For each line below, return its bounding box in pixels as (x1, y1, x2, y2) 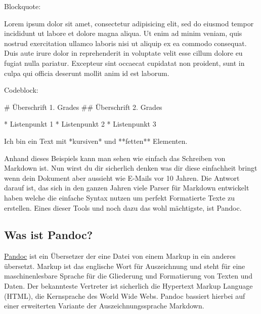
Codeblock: (4, 85, 38, 95)
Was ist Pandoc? (4, 227, 93, 243)
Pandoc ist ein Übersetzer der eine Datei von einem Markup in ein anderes (4, 251, 236, 261)
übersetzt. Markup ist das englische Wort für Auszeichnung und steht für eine (4, 260, 245, 271)
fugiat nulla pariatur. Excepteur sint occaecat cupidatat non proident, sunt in (4, 57, 245, 68)
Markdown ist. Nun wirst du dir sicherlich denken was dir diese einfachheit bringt (4, 163, 257, 173)
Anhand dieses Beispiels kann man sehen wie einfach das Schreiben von (4, 152, 226, 163)
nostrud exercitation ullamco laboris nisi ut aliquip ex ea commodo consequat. (4, 37, 247, 48)
